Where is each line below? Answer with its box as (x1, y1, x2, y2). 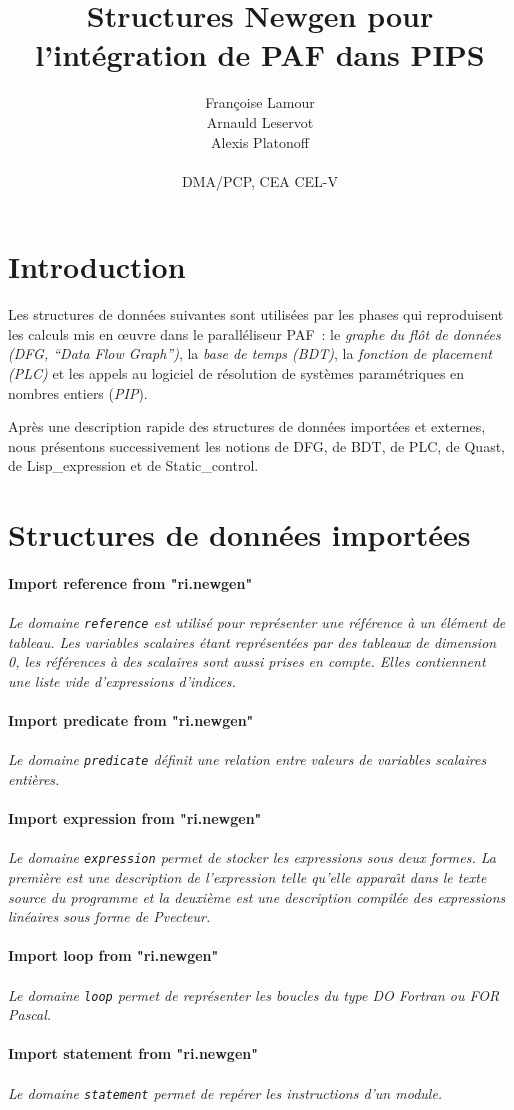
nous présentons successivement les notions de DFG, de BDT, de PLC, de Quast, (8, 435, 505, 456)
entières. (8, 769, 60, 789)
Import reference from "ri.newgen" (8, 572, 253, 593)
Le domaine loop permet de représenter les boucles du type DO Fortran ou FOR (8, 984, 500, 1005)
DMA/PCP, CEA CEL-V (182, 170, 338, 191)
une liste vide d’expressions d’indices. (8, 670, 236, 691)
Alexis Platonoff (211, 131, 309, 152)
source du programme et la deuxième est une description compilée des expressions (8, 886, 506, 907)
